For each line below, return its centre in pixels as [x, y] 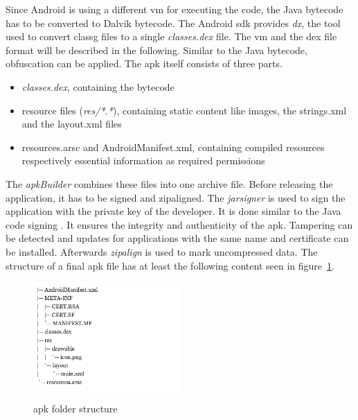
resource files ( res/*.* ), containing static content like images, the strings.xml [184, 110]
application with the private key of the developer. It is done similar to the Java [173, 211]
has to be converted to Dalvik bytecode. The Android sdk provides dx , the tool [173, 23]
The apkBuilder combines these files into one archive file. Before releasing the [169, 183]
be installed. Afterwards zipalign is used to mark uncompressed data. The [162, 251]
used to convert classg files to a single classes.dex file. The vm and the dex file [171, 36]
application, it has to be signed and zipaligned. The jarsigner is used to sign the [176, 197]
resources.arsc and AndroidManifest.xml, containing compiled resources [173, 147]
